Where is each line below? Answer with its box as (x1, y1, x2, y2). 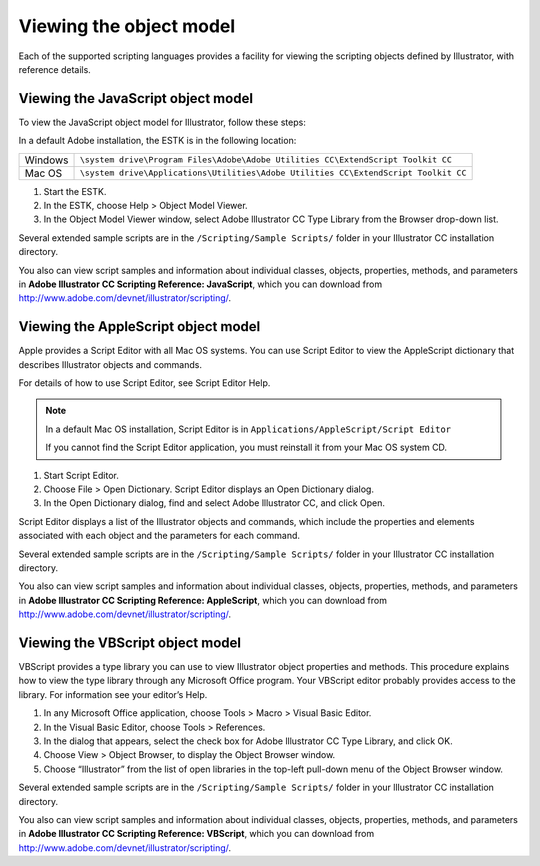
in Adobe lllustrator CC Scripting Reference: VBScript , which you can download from (18, 828, 375, 840)
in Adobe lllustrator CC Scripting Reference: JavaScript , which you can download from (18, 278, 383, 290)
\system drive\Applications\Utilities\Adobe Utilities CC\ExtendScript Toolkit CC (79, 168, 467, 179)
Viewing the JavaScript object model (18, 90, 254, 107)
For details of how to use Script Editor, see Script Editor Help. (18, 377, 271, 389)
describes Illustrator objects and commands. (18, 358, 202, 370)
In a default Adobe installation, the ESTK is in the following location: (18, 135, 297, 147)
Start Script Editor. (43, 469, 120, 481)
